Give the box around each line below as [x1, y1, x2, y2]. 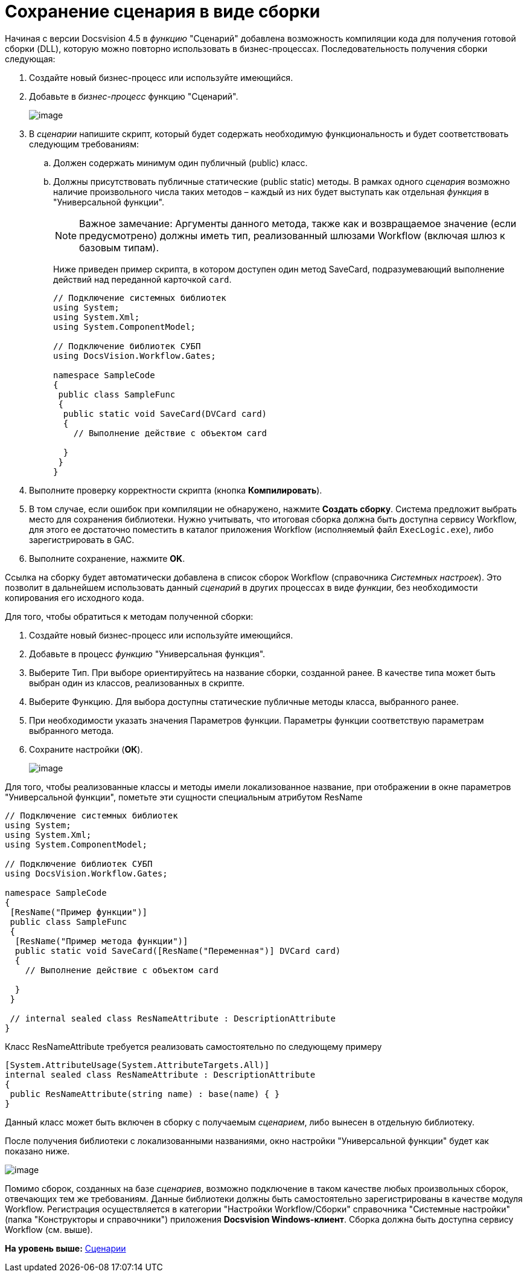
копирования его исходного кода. [5, 592, 144, 603]
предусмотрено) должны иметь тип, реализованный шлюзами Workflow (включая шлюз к [79, 229, 505, 242]
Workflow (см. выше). [5, 1224, 93, 1235]
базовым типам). [79, 241, 159, 254]
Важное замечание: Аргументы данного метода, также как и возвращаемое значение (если [79, 217, 517, 230]
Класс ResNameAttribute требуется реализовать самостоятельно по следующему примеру [5, 1041, 382, 1052]
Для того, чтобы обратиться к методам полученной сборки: [5, 611, 254, 622]
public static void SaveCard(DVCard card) [63, 408, 267, 419]
